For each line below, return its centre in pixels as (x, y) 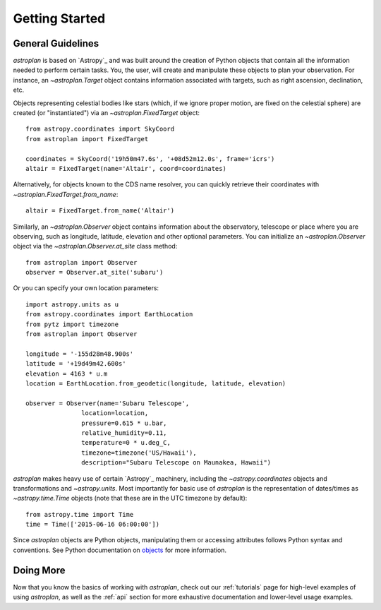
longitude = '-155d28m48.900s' (80, 354)
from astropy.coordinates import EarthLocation (109, 315)
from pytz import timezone (72, 324)
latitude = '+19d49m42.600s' (76, 364)
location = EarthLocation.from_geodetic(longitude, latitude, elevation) (156, 384)
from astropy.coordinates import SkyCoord (100, 129)
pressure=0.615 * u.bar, (124, 423)
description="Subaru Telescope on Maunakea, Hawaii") (176, 463)
